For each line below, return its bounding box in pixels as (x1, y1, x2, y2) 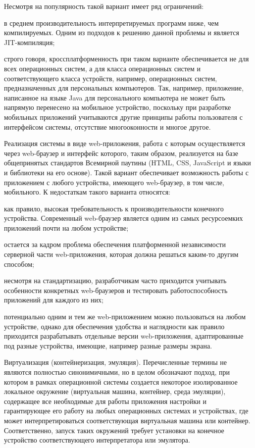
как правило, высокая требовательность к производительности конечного (4, 203, 224, 213)
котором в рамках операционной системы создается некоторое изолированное (4, 376, 238, 387)
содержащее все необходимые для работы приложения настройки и (4, 396, 206, 406)
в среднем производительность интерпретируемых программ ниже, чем (4, 17, 219, 28)
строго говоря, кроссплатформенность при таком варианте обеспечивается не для (4, 53, 249, 64)
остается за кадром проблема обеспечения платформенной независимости (4, 239, 226, 249)
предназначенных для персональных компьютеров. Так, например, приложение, (4, 83, 244, 93)
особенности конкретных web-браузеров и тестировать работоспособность (4, 285, 228, 295)
